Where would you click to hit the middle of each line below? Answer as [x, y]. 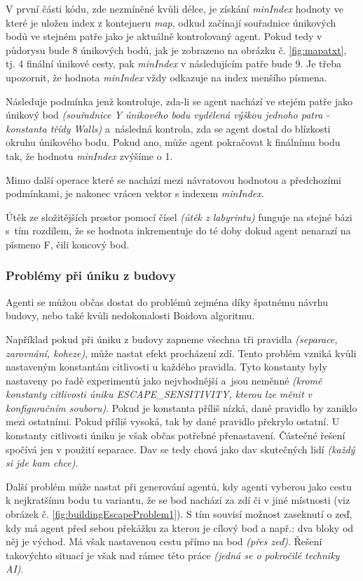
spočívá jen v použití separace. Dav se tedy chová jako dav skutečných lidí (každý [180, 449]
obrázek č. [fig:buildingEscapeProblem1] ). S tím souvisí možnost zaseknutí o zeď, [179, 514]
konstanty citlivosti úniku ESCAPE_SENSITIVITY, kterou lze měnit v [159, 394]
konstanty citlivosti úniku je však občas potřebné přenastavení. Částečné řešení [176, 435]
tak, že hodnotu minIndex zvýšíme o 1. [89, 155]
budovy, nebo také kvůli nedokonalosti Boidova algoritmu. [130, 315]
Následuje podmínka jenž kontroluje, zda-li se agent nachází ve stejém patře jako [179, 101]
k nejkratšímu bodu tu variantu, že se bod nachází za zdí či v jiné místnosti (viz [178, 500]
